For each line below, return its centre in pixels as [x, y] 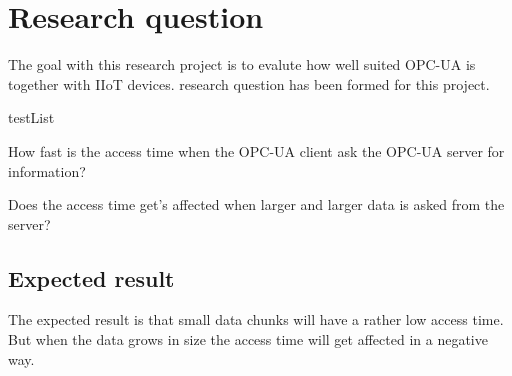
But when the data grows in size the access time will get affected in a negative [248, 339]
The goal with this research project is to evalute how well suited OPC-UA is [242, 64]
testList [31, 117]
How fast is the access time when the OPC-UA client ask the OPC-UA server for [256, 150]
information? [47, 170]
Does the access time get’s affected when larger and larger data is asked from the [256, 204]
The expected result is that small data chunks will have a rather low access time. [256, 319]
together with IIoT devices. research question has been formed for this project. [249, 83]
